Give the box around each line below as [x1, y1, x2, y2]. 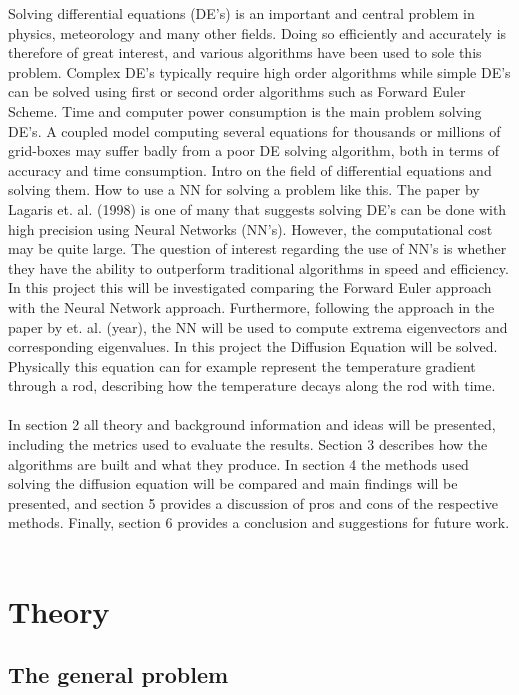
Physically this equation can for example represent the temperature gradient [8, 355, 476, 376]
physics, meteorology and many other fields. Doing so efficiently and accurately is [8, 22, 507, 43]
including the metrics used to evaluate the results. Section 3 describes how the [8, 434, 488, 455]
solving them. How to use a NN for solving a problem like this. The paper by [8, 179, 480, 200]
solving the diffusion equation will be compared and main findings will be [8, 473, 458, 494]
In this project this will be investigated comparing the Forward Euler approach [8, 277, 492, 298]
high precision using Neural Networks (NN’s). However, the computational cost [8, 218, 493, 239]
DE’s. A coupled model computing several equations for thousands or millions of [8, 120, 501, 141]
